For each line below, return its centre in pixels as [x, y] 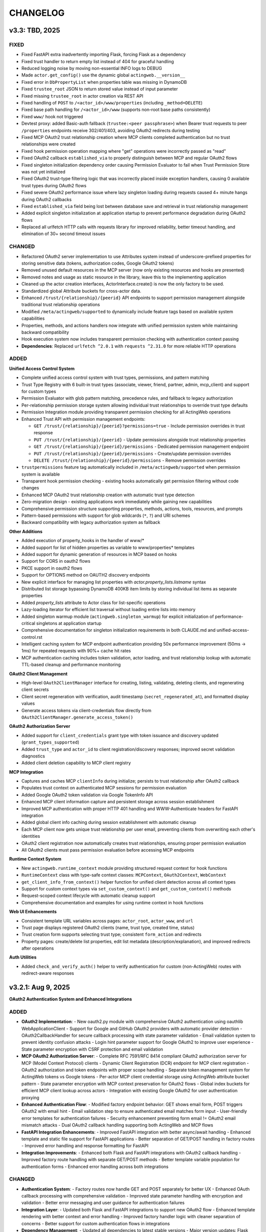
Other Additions [26, 531]
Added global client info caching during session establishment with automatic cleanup [109, 822]
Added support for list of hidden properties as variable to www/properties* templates [108, 548]
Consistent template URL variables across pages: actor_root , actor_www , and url [107, 921]
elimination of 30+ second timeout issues [63, 234]
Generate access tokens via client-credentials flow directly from [86, 710]
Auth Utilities [23, 957]
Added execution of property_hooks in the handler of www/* [83, 541]
